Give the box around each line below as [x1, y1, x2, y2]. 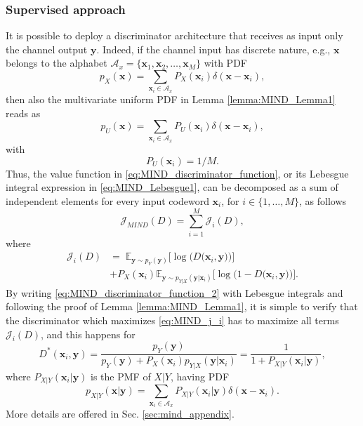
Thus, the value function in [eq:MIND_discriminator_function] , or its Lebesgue [6, 166, 349, 180]
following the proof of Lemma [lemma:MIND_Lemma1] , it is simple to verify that [6, 299, 358, 314]
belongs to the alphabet [6, 55, 107, 70]
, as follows [298, 193, 347, 208]
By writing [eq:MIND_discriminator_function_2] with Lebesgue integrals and [6, 285, 343, 300]
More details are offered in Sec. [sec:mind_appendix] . [6, 406, 235, 421]
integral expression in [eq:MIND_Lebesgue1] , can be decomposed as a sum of [6, 180, 338, 194]
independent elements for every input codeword [6, 193, 209, 208]
